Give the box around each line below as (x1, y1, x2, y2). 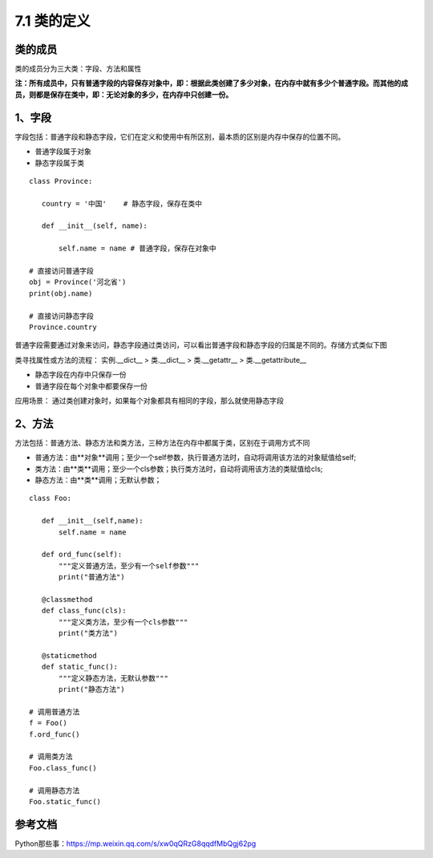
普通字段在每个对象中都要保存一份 (34, 381, 148, 391)
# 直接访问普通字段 (29, 266, 94, 276)
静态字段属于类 (34, 157, 84, 168)
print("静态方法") (59, 685, 125, 694)
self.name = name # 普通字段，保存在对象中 (59, 244, 216, 253)
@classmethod (41, 595, 93, 604)
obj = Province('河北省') (29, 278, 127, 287)
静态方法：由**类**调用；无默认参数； (34, 475, 162, 485)
